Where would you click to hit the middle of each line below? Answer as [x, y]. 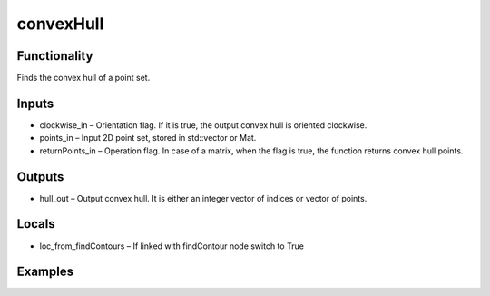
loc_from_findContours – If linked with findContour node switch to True [171, 246]
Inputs [35, 103]
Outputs [40, 177]
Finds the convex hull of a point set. [83, 78]
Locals [36, 224]
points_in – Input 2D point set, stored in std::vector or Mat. [148, 138]
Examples [45, 272]
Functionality [55, 56]
